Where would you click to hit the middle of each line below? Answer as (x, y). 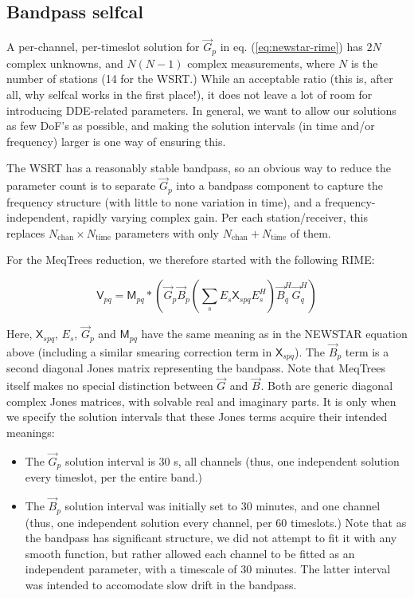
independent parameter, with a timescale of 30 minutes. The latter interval (208, 569)
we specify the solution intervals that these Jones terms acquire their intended (197, 417)
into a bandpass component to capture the (279, 185)
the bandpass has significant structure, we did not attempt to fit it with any (211, 538)
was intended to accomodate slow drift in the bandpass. (161, 584)
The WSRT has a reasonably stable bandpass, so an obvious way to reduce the (199, 168)
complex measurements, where (261, 63)
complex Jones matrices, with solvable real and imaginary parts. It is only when (201, 401)
